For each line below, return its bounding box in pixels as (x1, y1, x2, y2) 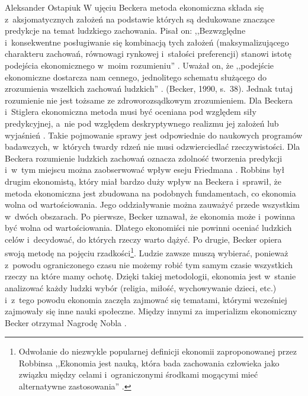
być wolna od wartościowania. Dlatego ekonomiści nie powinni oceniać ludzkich (5, 221, 292, 234)
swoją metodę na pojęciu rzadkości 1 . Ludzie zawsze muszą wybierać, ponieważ (5, 245, 288, 259)
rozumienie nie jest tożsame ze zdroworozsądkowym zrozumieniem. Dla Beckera (5, 94, 293, 106)
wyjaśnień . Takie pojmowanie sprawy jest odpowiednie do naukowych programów (5, 128, 303, 141)
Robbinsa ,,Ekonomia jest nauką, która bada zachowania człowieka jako (18, 356, 280, 369)
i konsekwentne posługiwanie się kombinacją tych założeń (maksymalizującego (5, 36, 289, 48)
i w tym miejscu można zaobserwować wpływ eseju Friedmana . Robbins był (5, 163, 285, 176)
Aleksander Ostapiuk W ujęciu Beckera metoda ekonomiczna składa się (5, 1, 264, 13)
